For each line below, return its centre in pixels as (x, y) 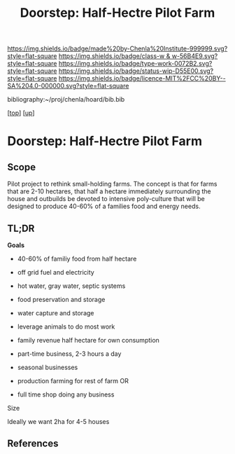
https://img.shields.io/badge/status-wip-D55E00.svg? (136, 71)
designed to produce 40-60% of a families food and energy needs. (104, 206)
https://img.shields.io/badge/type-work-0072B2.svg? (135, 64)
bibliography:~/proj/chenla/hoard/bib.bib (66, 99)
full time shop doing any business (66, 394)
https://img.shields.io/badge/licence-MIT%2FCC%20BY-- (142, 78)
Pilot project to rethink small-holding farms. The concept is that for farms (112, 184)
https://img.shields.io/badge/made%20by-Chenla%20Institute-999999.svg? (117, 49)
